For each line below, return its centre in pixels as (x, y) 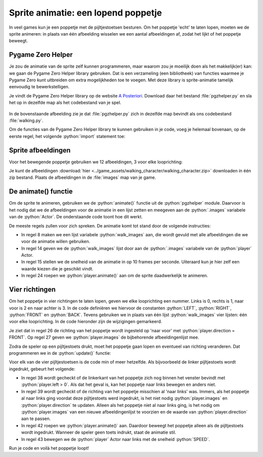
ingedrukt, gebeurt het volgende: (42, 369)
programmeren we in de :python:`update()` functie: (60, 353)
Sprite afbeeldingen (40, 150)
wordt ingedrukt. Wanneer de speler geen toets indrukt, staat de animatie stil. (99, 432)
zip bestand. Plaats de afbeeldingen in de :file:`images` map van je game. (83, 177)
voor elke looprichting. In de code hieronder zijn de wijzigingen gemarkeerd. (86, 322)
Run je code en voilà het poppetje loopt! (49, 448)
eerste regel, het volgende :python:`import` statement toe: (67, 136)
